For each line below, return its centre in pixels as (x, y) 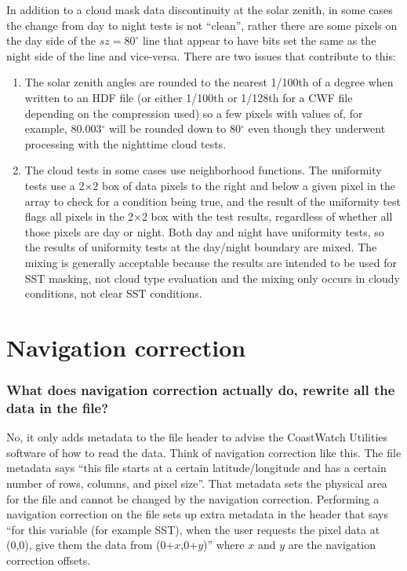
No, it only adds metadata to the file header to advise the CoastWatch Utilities (197, 437)
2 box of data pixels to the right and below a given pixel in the (244, 185)
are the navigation (332, 545)
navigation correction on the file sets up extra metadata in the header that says (197, 514)
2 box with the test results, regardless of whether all (267, 216)
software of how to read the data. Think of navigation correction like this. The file (204, 452)
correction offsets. (49, 560)
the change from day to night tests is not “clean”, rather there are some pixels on (202, 25)
